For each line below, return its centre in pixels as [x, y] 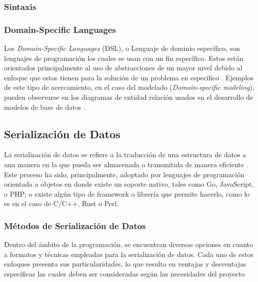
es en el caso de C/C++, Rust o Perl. [62, 203]
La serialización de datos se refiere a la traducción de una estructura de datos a [125, 154]
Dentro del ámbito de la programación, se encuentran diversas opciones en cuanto [129, 244]
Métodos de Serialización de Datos [75, 225]
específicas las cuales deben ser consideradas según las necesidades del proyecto [125, 273]
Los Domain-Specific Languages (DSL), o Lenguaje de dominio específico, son [122, 48]
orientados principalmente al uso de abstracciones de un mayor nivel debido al [123, 68]
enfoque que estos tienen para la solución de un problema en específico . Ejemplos [129, 77]
